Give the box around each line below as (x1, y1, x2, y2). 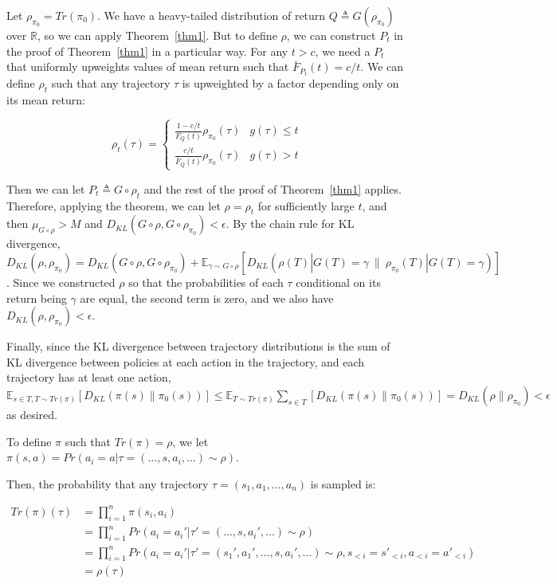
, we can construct (286, 27, 376, 43)
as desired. (6, 406, 57, 422)
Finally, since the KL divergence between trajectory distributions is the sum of (6, 338, 390, 355)
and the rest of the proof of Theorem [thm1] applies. (143, 180, 402, 197)
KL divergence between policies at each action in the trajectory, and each (6, 353, 365, 370)
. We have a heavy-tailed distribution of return (97, 7, 326, 23)
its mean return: (6, 92, 85, 108)
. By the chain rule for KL (226, 215, 355, 232)
